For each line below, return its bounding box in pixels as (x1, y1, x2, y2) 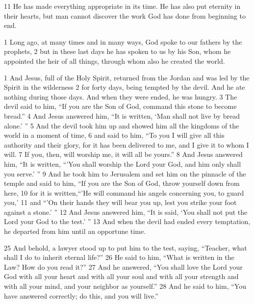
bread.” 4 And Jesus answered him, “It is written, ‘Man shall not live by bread (4, 110, 240, 121)
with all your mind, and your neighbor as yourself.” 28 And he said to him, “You (4, 281, 246, 291)
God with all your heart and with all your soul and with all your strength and (4, 271, 239, 281)
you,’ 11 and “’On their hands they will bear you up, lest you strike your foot (4, 197, 237, 207)
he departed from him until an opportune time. (4, 226, 146, 236)
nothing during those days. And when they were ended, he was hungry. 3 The (4, 91, 237, 101)
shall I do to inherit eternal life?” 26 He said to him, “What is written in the (4, 252, 234, 262)
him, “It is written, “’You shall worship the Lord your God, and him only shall (4, 158, 241, 169)
